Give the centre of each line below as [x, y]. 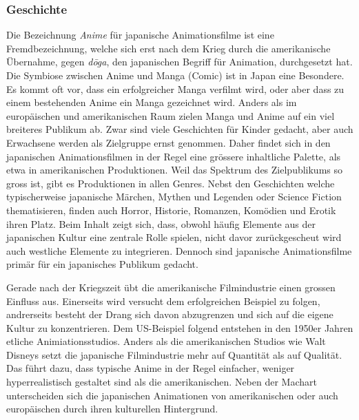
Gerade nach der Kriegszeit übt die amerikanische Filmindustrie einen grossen [171, 287]
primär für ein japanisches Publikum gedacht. [102, 264]
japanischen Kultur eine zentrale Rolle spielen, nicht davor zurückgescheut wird [174, 237]
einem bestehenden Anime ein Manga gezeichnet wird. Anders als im [152, 102]
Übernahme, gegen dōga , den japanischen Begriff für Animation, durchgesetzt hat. [179, 62]
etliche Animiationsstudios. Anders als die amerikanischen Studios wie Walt [166, 341]
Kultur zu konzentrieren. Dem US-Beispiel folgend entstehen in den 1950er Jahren [180, 327]
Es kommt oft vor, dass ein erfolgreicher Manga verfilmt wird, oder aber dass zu [175, 88]
